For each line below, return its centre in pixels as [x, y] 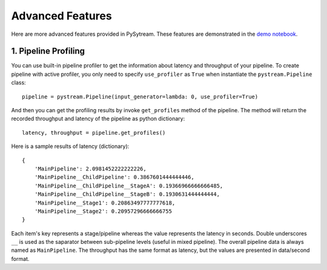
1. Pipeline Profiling [48, 51]
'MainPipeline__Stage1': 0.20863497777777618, [105, 203]
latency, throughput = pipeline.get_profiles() [94, 133]
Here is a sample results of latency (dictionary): [70, 146]
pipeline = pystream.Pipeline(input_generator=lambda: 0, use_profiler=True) [140, 96]
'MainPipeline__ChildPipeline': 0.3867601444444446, [114, 177]
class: [19, 83]
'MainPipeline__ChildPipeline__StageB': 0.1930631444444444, [127, 194]
